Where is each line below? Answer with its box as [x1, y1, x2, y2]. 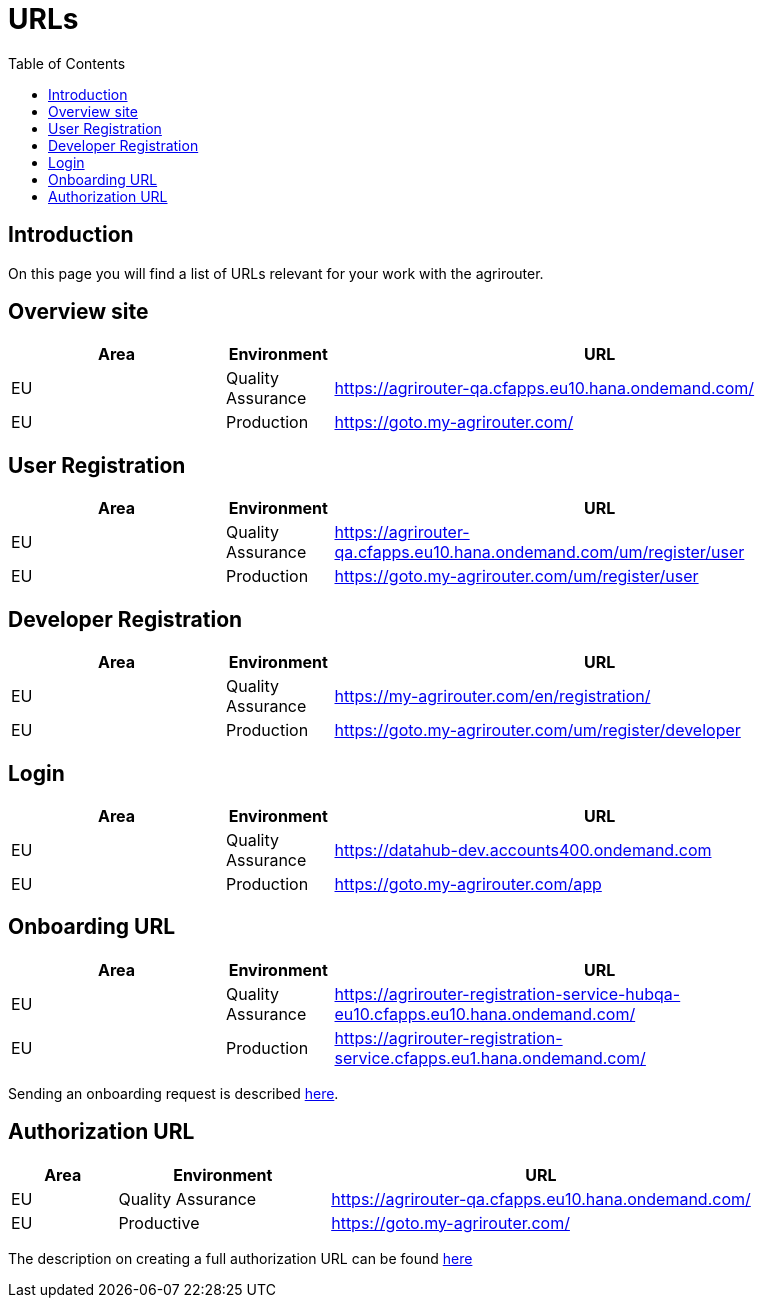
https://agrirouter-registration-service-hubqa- [334, 983, 681, 1004]
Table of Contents [8, 54, 126, 72]
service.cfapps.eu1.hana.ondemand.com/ [334, 1047, 646, 1068]
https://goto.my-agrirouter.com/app [334, 873, 602, 894]
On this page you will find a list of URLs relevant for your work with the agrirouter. [8, 264, 544, 282]
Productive [118, 1212, 200, 1233]
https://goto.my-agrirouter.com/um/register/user [334, 566, 699, 587]
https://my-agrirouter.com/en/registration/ [334, 686, 651, 707]
